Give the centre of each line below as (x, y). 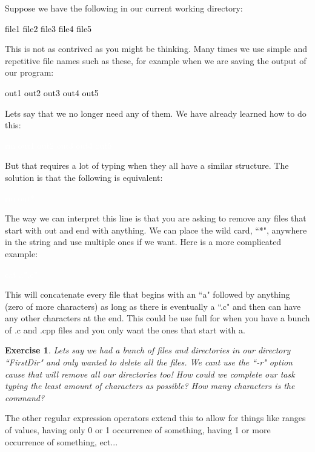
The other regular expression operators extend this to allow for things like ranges (155, 418)
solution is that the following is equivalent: (84, 177)
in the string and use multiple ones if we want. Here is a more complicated (143, 242)
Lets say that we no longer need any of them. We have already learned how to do (156, 113)
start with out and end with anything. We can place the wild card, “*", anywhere (156, 230)
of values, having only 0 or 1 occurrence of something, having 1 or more (138, 430)
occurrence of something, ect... (61, 441)
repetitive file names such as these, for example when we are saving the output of (156, 60)
